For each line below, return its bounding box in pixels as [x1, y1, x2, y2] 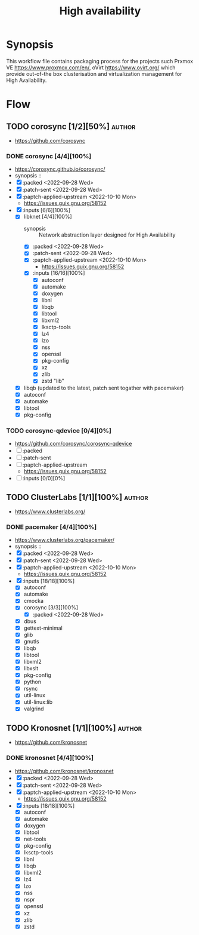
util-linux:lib [23, 698, 53, 706]
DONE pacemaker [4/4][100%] [6, 523, 97, 531]
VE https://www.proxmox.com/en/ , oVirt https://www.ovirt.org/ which [6, 64, 176, 71]
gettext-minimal [23, 624, 63, 631]
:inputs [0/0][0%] [22, 475, 66, 482]
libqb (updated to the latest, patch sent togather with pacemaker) [23, 384, 184, 391]
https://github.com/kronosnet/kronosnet [14, 767, 114, 774]
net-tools [23, 835, 46, 842]
